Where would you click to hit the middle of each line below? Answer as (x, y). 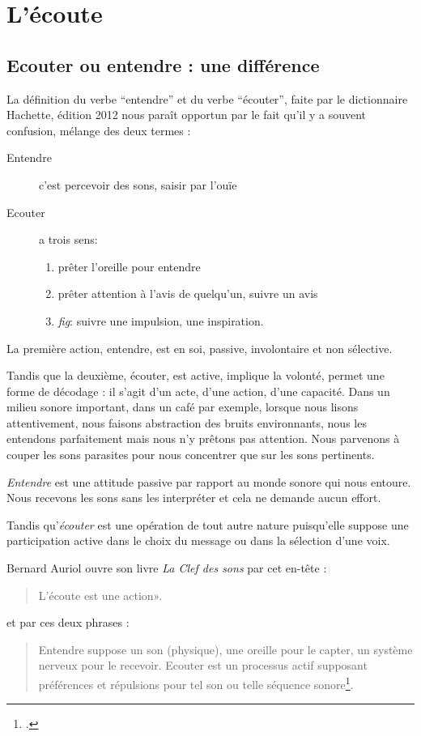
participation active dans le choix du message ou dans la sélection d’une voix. (198, 540)
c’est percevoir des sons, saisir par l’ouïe (138, 184)
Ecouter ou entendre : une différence (163, 64)
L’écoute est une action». (100, 595)
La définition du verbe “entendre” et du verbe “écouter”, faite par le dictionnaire (207, 98)
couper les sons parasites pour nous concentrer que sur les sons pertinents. (191, 455)
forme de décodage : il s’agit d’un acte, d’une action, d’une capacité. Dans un (198, 391)
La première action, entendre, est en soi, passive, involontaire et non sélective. (200, 348)
